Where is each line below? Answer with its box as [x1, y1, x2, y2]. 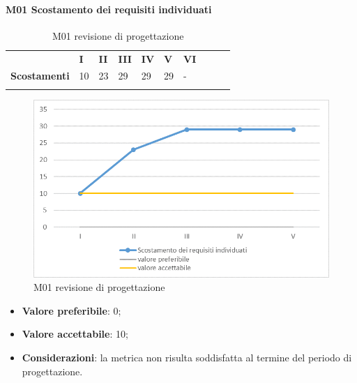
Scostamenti [10, 68, 70, 83]
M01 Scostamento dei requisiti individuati [6, 1, 212, 16]
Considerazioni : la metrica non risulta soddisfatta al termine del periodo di [22, 350, 352, 365]
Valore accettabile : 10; [22, 326, 128, 341]
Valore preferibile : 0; [22, 303, 121, 317]
